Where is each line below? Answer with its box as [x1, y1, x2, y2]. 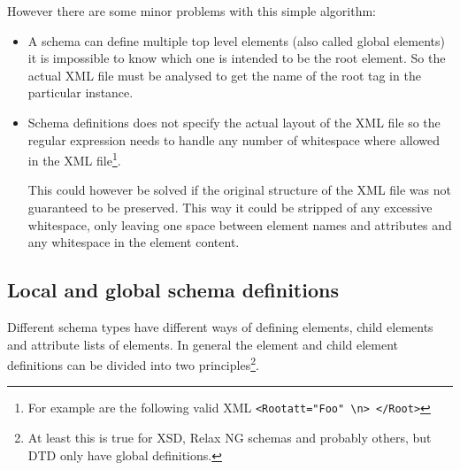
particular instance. [27, 83, 134, 102]
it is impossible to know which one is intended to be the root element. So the [27, 49, 446, 67]
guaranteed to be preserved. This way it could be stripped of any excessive [27, 198, 433, 216]
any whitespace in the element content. [27, 233, 240, 251]
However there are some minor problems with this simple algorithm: [7, 2, 377, 19]
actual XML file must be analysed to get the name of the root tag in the [27, 65, 421, 84]
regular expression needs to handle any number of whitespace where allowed [27, 130, 441, 149]
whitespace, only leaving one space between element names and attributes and [27, 215, 452, 234]
